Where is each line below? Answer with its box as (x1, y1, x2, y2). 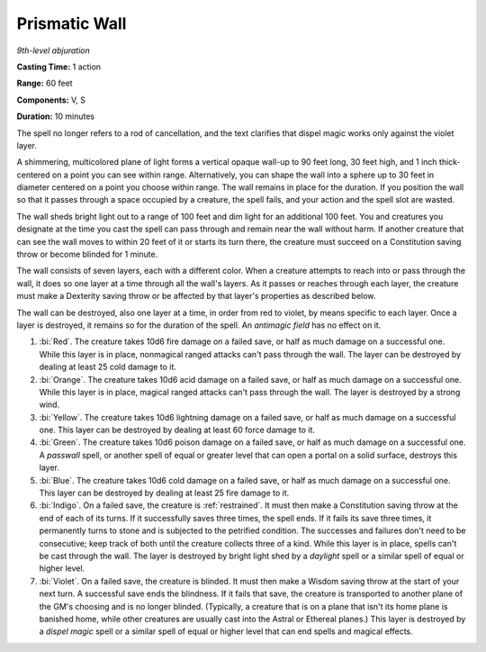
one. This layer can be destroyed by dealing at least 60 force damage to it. (39, 424, 315, 436)
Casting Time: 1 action (16, 61, 102, 72)
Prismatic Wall (16, 14, 127, 33)
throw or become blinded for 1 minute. (16, 249, 158, 260)
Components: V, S (16, 95, 85, 105)
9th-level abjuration (16, 45, 90, 56)
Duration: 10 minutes (16, 111, 94, 122)
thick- (438, 157, 461, 168)
